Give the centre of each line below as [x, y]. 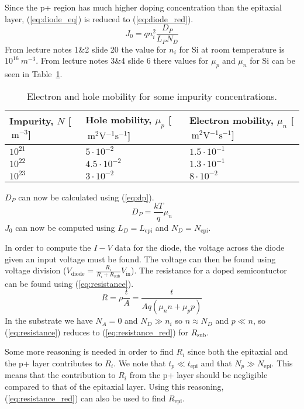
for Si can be [272, 60]
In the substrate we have [49, 320]
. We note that [140, 363]
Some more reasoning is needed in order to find [89, 351]
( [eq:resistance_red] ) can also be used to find [85, 398]
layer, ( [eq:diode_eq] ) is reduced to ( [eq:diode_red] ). [99, 18]
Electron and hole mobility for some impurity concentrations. [152, 96]
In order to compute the [48, 247]
